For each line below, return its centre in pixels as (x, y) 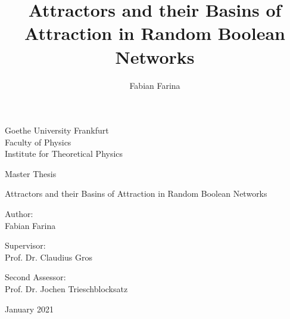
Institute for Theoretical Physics (64, 154)
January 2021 (29, 309)
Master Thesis (31, 173)
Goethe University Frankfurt (57, 130)
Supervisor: (25, 245)
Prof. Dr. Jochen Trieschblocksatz (66, 289)
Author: (19, 214)
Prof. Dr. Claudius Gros (49, 257)
